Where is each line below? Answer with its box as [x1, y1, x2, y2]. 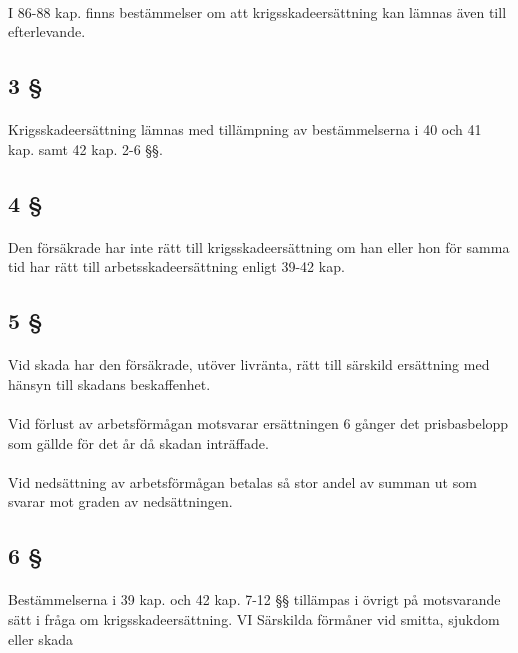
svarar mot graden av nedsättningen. [8, 491, 233, 512]
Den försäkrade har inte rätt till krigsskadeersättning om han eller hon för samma [8, 236, 510, 257]
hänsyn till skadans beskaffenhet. [8, 373, 211, 394]
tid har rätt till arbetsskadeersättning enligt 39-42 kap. [8, 256, 345, 277]
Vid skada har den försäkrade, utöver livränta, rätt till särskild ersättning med [8, 354, 490, 375]
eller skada [8, 628, 74, 649]
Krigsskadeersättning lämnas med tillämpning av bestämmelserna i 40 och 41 [8, 119, 482, 140]
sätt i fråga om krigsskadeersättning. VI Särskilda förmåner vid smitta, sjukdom [8, 609, 500, 629]
